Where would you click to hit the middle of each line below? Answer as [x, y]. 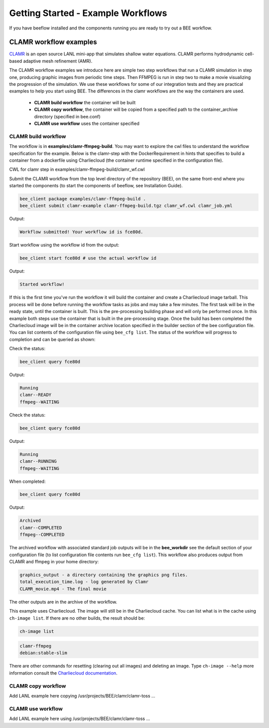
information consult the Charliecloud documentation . [63, 673]
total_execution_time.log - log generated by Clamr [84, 582]
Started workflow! [42, 284]
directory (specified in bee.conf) [67, 116]
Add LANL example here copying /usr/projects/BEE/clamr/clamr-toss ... [82, 696]
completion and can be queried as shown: [52, 339]
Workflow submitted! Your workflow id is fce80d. [81, 232]
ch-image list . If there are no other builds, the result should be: [77, 618]
